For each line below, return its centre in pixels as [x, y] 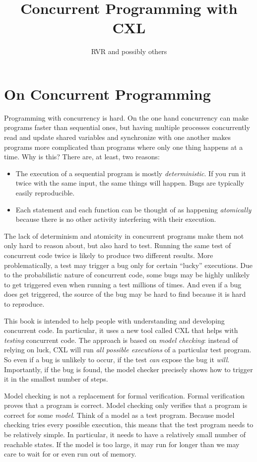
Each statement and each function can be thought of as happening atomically [133, 209]
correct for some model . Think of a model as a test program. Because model [119, 415]
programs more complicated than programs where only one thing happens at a [124, 147]
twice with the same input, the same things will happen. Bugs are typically [130, 183]
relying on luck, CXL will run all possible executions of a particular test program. [128, 350]
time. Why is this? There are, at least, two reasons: [82, 157]
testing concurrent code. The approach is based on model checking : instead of [121, 340]
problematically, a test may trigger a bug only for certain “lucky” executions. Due [128, 265]
